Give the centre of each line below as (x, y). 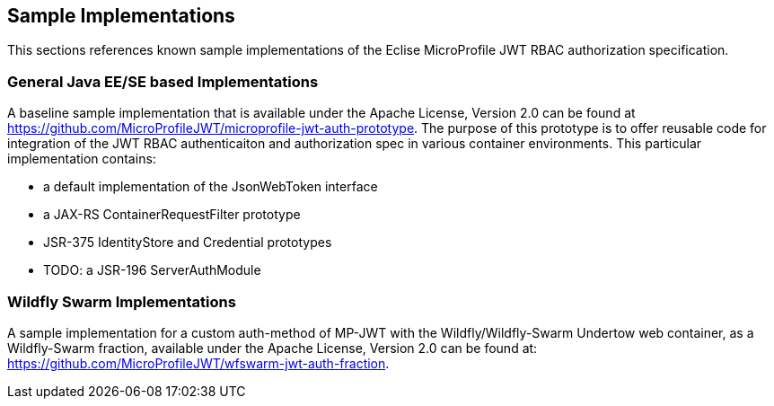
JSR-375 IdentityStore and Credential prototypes (188, 243)
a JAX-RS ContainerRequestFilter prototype (172, 215)
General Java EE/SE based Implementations (163, 81)
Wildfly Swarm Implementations (122, 301)
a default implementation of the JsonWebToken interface (211, 187)
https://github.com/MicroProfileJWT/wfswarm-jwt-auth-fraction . (198, 363)
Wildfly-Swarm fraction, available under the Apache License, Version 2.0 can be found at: (273, 348)
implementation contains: (82, 159)
